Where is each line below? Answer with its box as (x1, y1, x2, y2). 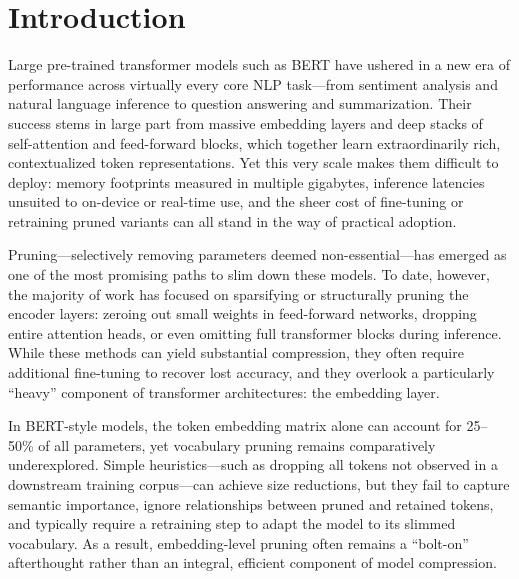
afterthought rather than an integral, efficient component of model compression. (8, 552, 497, 573)
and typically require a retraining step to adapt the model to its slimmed (8, 513, 456, 534)
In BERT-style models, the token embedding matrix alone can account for (8, 415, 462, 436)
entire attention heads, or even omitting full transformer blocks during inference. (8, 322, 502, 343)
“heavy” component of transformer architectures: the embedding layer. (8, 381, 440, 402)
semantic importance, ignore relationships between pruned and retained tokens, (8, 493, 494, 514)
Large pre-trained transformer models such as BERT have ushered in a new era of (8, 54, 510, 75)
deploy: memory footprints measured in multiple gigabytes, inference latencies (8, 171, 485, 192)
